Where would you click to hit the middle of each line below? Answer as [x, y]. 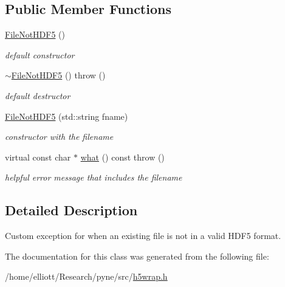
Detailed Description [71, 210]
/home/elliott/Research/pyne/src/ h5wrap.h [86, 276]
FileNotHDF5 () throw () [58, 75]
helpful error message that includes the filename [94, 177]
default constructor [40, 54]
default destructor [38, 95]
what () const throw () [122, 157]
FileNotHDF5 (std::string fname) [67, 116]
